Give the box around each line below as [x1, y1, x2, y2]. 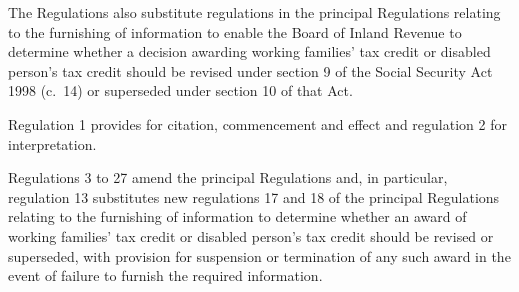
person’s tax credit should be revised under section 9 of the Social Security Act [8, 60, 493, 81]
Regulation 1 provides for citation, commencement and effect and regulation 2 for [8, 113, 507, 134]
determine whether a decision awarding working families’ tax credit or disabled [8, 41, 491, 62]
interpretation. [8, 133, 97, 154]
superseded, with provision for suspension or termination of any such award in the [8, 245, 511, 266]
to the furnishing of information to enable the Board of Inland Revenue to [8, 21, 462, 42]
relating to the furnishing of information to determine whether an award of [8, 206, 467, 227]
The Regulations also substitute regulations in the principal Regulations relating [8, 2, 501, 22]
